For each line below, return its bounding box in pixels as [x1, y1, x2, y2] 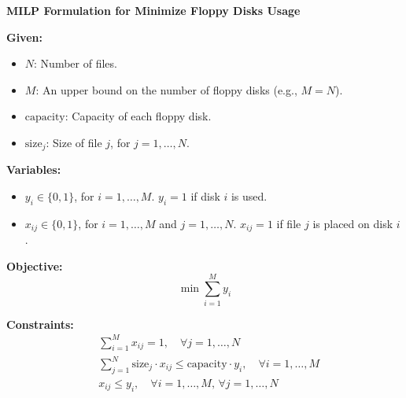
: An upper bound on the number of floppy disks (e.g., [35, 81, 297, 98]
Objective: [6, 257, 63, 274]
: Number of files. [34, 55, 117, 72]
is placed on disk [312, 215, 393, 231]
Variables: [6, 161, 61, 178]
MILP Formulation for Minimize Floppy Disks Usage [6, 2, 301, 18]
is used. [231, 188, 268, 205]
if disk [190, 188, 220, 205]
